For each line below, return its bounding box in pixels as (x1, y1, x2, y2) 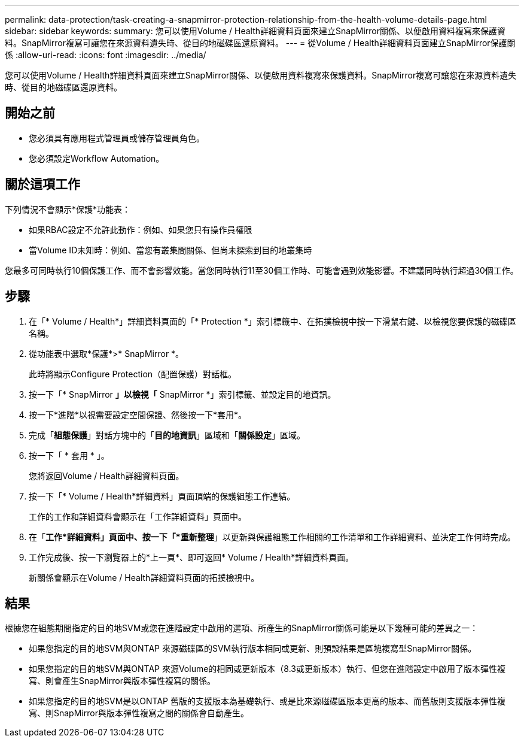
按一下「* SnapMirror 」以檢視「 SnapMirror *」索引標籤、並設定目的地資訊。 (29, 389, 336, 399)
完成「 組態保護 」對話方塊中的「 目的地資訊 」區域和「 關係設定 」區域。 (29, 429, 305, 440)
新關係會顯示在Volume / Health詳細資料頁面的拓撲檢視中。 (29, 572, 260, 583)
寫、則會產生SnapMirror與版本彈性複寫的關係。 (29, 676, 215, 686)
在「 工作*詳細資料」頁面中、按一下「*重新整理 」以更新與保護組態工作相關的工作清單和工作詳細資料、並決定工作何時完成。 (29, 531, 516, 542)
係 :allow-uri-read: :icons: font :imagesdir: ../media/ (5, 50, 206, 60)
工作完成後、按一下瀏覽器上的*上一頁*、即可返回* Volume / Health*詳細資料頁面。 (29, 552, 354, 562)
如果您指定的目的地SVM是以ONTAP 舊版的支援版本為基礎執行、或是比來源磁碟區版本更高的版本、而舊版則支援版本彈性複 (29, 696, 505, 707)
